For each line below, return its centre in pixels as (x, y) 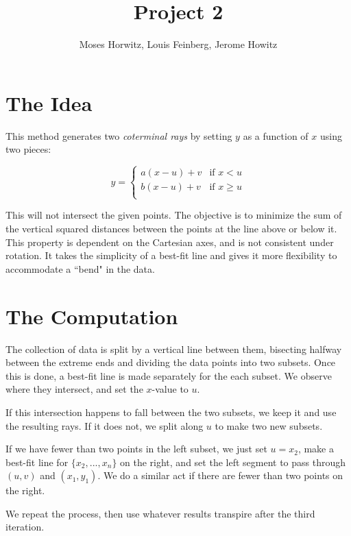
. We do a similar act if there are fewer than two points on (220, 475)
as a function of (276, 135)
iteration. (25, 527)
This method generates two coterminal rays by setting (119, 135)
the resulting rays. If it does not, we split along (105, 425)
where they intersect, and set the (74, 389)
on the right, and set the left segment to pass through (233, 462)
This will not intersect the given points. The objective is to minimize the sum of (174, 215)
